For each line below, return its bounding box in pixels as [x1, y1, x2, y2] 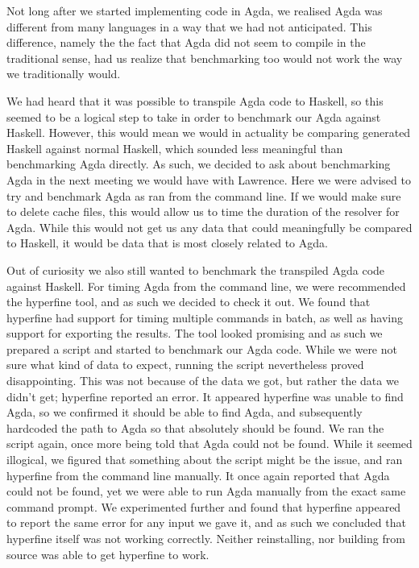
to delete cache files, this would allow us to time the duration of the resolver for [6, 203, 400, 220]
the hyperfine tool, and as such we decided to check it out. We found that [6, 293, 371, 310]
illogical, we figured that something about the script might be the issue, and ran [6, 451, 403, 468]
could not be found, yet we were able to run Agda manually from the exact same [6, 483, 406, 500]
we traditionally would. [6, 65, 121, 82]
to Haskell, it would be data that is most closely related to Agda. [6, 234, 328, 251]
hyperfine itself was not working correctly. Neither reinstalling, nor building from [6, 530, 405, 546]
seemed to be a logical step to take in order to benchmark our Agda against [6, 108, 381, 125]
